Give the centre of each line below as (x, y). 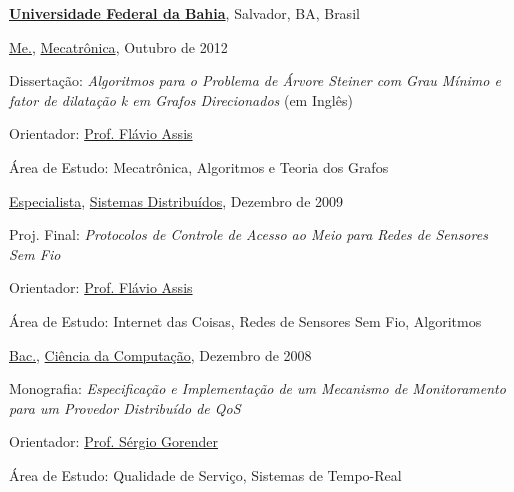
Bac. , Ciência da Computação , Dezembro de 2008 (160, 354)
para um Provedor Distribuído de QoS (125, 407)
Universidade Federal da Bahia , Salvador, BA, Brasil (184, 13)
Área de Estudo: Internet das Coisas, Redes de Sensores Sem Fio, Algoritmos (245, 320)
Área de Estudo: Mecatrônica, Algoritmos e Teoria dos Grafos (199, 166)
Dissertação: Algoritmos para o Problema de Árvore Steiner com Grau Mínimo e (255, 80)
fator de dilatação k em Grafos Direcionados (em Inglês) (181, 99)
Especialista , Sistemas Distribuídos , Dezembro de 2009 (176, 200)
